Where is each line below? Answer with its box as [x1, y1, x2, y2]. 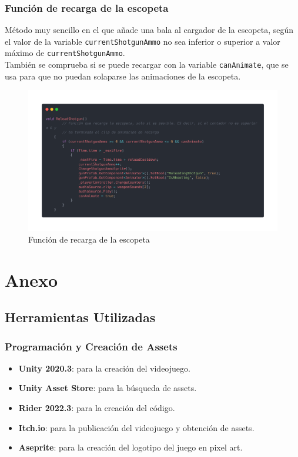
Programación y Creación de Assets [5, 339, 178, 353]
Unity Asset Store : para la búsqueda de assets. [18, 382, 197, 394]
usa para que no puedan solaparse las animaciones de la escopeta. [5, 69, 241, 82]
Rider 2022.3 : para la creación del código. [18, 402, 175, 414]
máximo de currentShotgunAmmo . [5, 47, 125, 59]
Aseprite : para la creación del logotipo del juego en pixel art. [18, 441, 243, 453]
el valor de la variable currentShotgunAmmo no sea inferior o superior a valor [5, 35, 280, 47]
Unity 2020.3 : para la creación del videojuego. [18, 362, 190, 374]
